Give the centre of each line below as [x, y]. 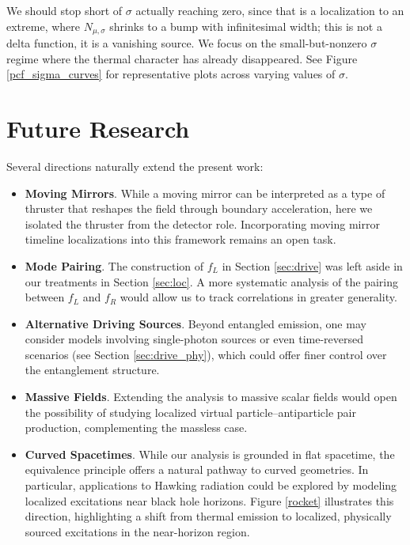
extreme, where [44, 26]
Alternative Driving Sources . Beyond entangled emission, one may [196, 323]
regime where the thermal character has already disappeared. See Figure [182, 58]
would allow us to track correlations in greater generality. [258, 297]
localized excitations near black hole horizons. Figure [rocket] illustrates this [209, 500]
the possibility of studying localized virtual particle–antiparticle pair [190, 412]
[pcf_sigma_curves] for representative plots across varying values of [171, 74]
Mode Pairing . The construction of [114, 265]
